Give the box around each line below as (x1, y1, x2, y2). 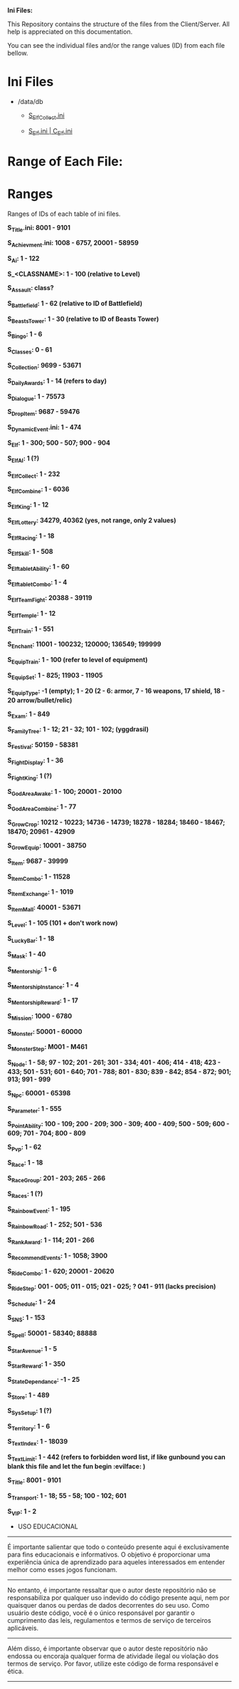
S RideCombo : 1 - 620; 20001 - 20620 (7, 1266, 115, 1277)
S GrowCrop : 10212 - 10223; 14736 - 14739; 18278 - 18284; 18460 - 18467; (7, 818, 225, 828)
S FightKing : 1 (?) (7, 771, 53, 782)
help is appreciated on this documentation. (7, 28, 133, 36)
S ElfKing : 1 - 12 (7, 500, 49, 510)
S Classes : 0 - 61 (7, 346, 52, 356)
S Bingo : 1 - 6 (7, 330, 43, 341)
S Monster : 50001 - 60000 (7, 1027, 83, 1038)
